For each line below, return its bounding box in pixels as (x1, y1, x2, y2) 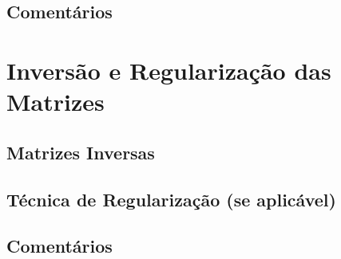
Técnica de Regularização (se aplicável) (6, 186, 336, 211)
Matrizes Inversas (6, 139, 155, 164)
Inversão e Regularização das (6, 53, 331, 86)
